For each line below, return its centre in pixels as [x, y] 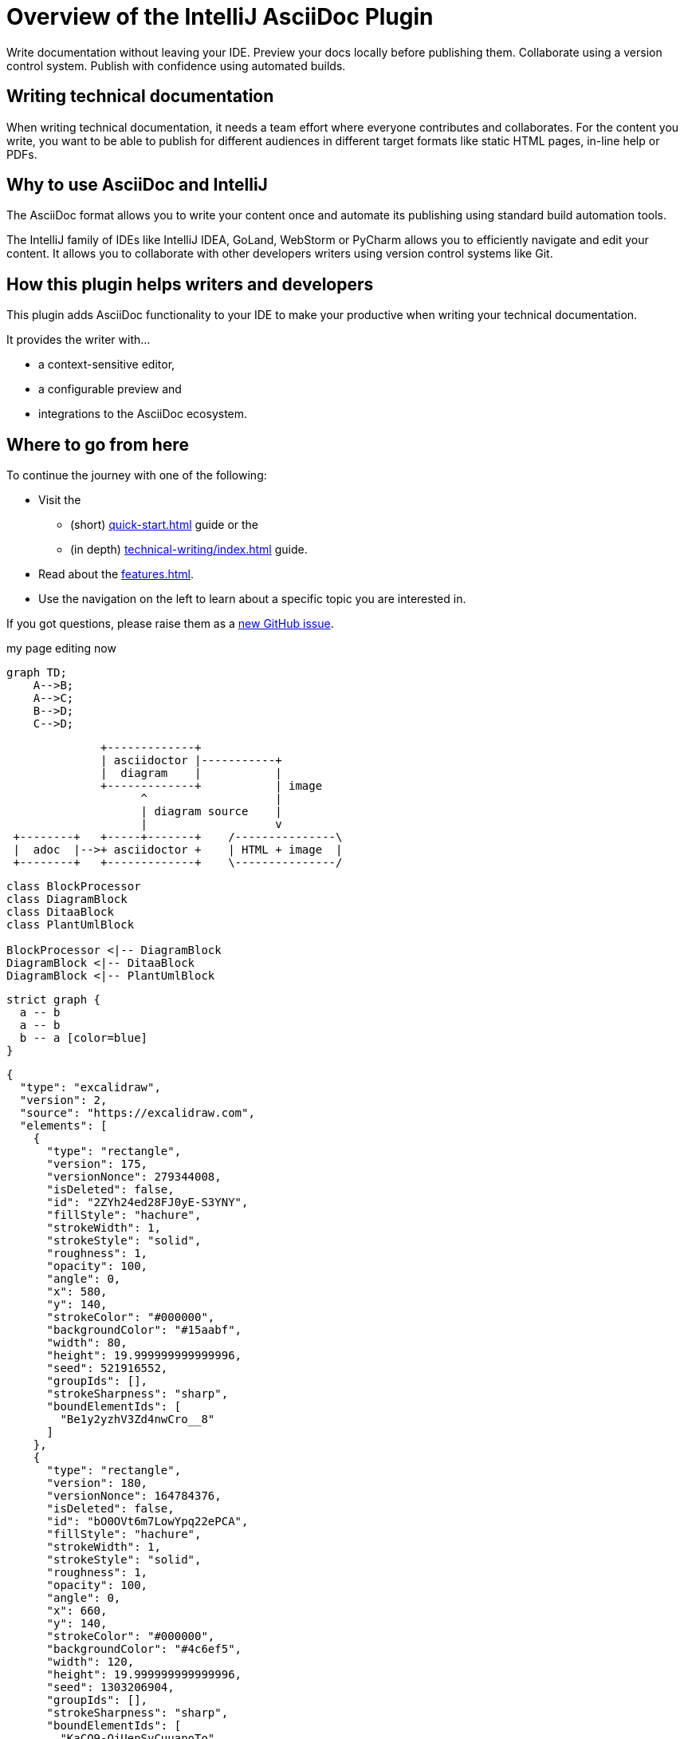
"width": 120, [90, 1662]
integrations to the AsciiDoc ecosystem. [143, 414]
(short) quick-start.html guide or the [165, 525]
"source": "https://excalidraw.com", [137, 1113]
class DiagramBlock [67, 899]
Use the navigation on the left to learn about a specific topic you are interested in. [252, 599]
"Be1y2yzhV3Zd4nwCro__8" [138, 1420]
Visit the [60, 500]
